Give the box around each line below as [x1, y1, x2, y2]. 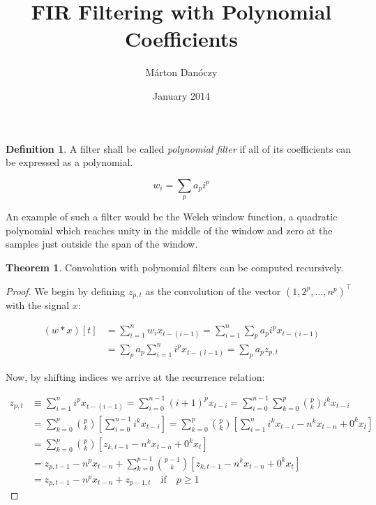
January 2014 [153, 88, 210, 103]
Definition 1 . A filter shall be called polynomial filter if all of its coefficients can [6, 141, 352, 156]
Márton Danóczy [145, 65, 218, 80]
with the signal [6, 298, 70, 312]
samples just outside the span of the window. [6, 236, 198, 251]
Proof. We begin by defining [6, 283, 126, 298]
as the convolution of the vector [145, 283, 281, 298]
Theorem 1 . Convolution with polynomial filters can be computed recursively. [6, 259, 344, 274]
